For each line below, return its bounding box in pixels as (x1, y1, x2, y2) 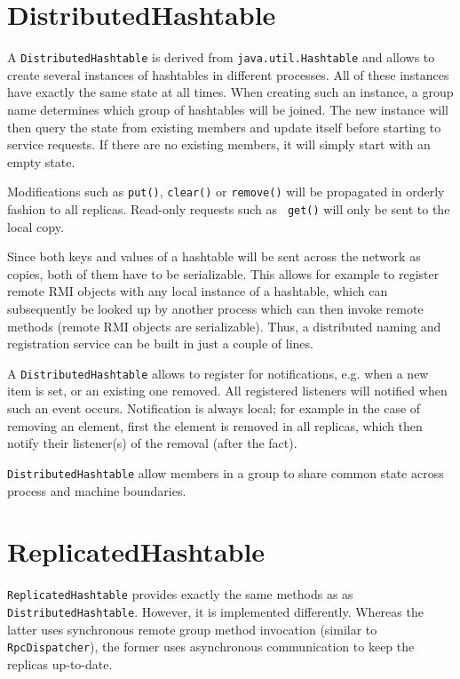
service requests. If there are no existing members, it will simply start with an (7, 135, 431, 154)
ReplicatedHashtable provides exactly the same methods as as (7, 585, 353, 603)
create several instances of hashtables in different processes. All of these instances (7, 65, 449, 84)
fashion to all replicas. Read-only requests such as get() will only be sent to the (7, 200, 450, 218)
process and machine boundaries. (7, 481, 186, 499)
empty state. (7, 152, 75, 171)
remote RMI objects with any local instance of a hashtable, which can (7, 282, 388, 300)
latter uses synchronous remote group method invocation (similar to (7, 619, 377, 638)
